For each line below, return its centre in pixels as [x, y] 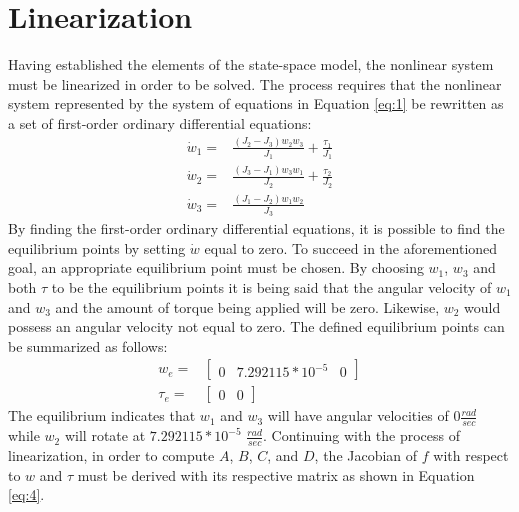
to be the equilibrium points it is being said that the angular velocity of [271, 287]
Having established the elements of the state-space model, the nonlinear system [251, 64]
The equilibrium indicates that [102, 415]
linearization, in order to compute [111, 455]
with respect [471, 455]
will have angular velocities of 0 [364, 415]
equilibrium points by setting [97, 247]
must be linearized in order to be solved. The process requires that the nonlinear [255, 83]
